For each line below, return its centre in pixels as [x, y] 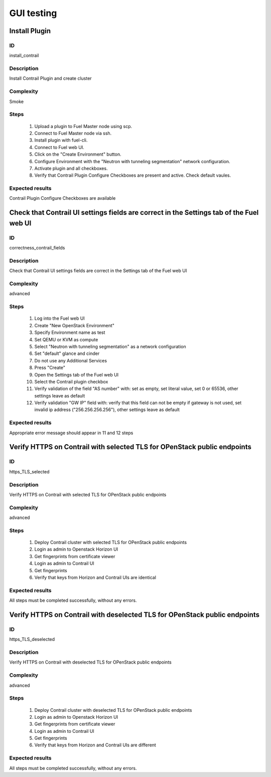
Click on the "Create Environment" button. [78, 154]
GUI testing [33, 13]
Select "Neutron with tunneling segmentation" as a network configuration [110, 346]
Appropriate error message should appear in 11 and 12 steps [71, 433]
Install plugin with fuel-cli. [61, 140]
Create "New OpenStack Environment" [75, 325]
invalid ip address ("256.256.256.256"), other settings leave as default [107, 410]
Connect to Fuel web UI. [59, 147]
